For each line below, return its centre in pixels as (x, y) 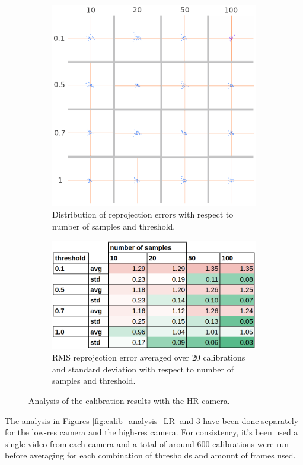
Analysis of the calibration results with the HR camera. (129, 400)
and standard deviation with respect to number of (143, 369)
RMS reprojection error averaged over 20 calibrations (149, 357)
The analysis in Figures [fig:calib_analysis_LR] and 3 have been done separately (152, 420)
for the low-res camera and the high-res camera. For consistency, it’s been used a (151, 432)
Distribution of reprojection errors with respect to (143, 214)
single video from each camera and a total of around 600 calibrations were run (147, 443)
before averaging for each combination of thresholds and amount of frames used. (150, 455)
